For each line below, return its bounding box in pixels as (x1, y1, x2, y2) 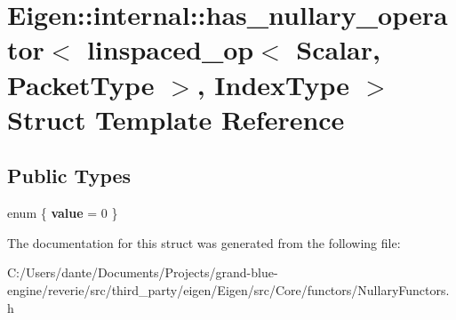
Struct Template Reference (7, 100, 345, 137)
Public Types (7, 162, 132, 189)
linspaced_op (86, 31, 254, 68)
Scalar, (296, 31, 380, 68)
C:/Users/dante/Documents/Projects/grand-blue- (7, 263, 278, 282)
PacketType (7, 66, 155, 102)
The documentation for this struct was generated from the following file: (7, 233, 401, 252)
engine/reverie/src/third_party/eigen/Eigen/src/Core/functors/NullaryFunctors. (7, 280, 450, 299)
